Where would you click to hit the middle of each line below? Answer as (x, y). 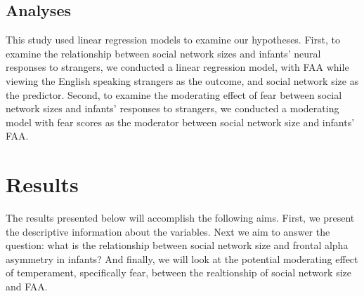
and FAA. (27, 287)
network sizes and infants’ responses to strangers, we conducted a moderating (173, 108)
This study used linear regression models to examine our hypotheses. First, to (173, 40)
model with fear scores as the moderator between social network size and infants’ (180, 122)
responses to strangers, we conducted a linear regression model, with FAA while (177, 67)
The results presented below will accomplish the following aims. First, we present (180, 218)
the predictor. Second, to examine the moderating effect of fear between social (174, 94)
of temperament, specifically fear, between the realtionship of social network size (178, 273)
